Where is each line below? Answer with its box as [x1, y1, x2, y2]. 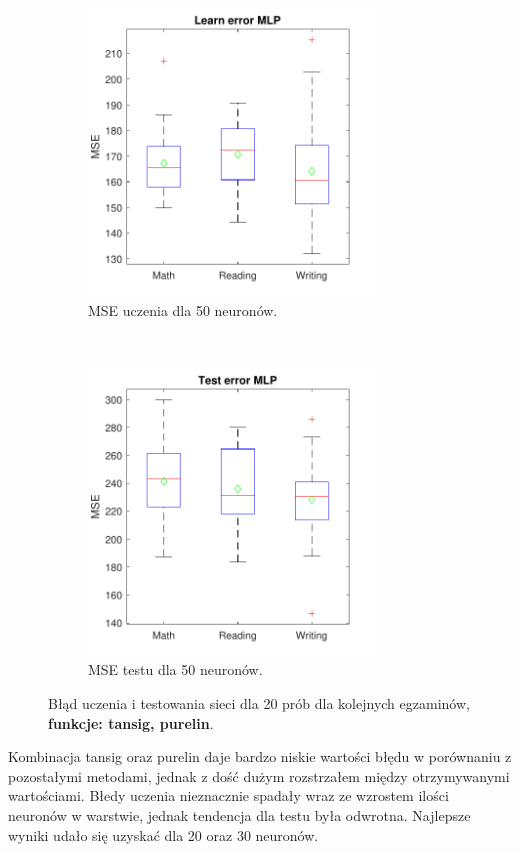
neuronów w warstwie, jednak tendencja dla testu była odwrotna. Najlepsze [8, 804, 471, 825]
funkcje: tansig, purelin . [48, 712, 214, 733]
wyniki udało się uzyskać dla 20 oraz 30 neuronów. [8, 824, 319, 845]
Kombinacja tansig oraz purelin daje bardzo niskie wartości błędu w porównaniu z [8, 746, 512, 767]
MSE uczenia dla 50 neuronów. [88, 299, 278, 320]
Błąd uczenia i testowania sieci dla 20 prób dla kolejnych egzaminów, [48, 692, 470, 713]
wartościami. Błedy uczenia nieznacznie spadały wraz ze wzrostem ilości [8, 785, 449, 806]
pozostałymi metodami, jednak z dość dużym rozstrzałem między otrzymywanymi [8, 765, 510, 786]
